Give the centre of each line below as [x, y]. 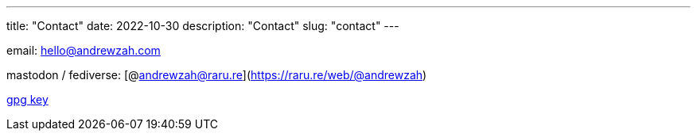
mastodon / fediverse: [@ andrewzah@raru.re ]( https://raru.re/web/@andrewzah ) [217, 75]
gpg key [27, 99]
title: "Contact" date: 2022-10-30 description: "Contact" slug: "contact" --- [203, 26]
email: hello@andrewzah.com [84, 50]
